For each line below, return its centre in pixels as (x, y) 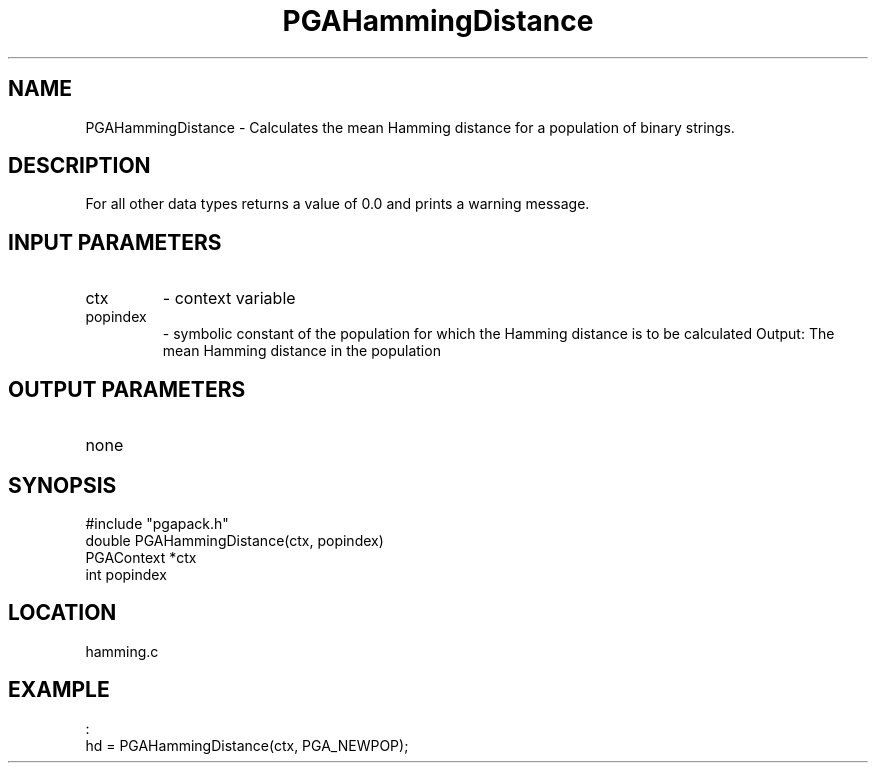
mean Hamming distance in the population (301, 351)
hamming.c (122, 651)
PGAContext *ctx (141, 557)
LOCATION (62, 613)
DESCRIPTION (79, 166)
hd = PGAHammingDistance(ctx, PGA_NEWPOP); (247, 745)
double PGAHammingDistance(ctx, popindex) (234, 540)
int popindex (126, 574)
